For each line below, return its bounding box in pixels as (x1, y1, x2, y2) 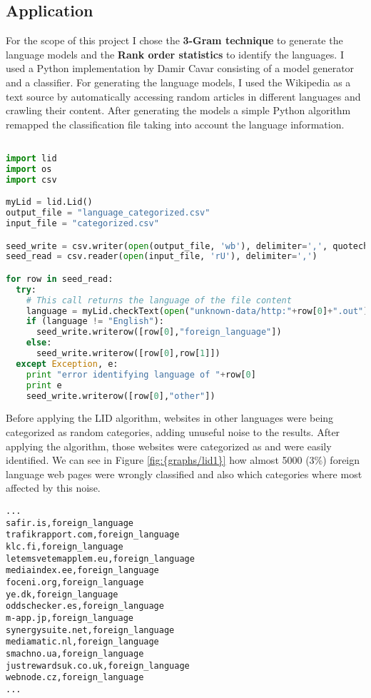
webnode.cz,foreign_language (6, 672, 144, 683)
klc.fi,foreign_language (6, 542, 123, 552)
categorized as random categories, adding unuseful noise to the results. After (6, 425, 340, 440)
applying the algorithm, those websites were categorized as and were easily (6, 438, 332, 453)
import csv (6, 174, 57, 185)
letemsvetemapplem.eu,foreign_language (6, 553, 195, 564)
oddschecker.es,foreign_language (6, 601, 164, 612)
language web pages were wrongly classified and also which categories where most (6, 466, 362, 481)
